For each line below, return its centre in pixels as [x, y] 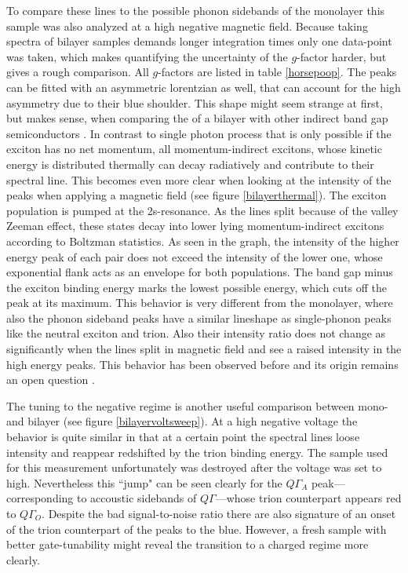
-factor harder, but [342, 56]
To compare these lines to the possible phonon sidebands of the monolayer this [196, 10]
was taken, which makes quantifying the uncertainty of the [147, 56]
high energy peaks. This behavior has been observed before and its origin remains [202, 364]
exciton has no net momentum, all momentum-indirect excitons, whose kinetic [194, 149]
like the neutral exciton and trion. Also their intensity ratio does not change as [196, 333]
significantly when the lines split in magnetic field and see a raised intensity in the [204, 349]
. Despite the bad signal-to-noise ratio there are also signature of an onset [219, 513]
